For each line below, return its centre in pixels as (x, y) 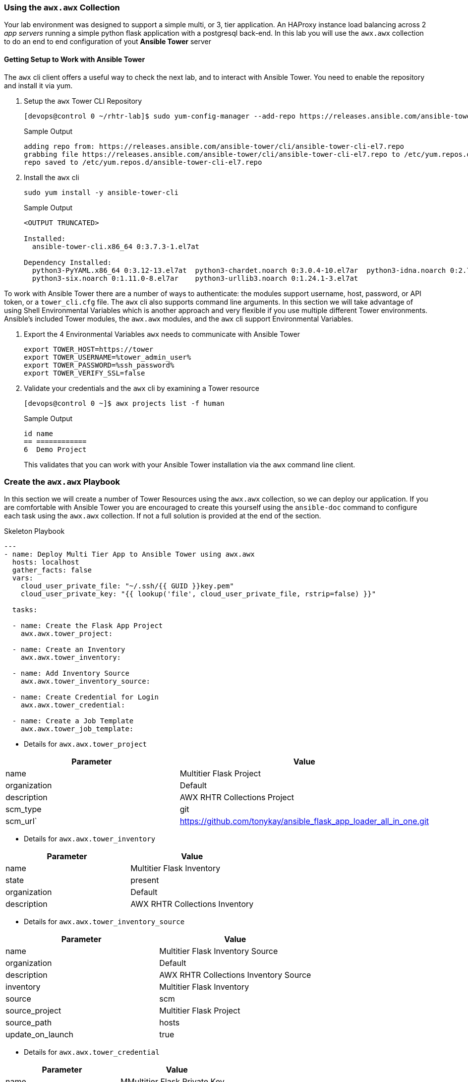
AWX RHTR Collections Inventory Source (235, 975)
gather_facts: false (52, 570)
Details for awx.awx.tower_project (86, 744)
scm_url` (21, 821)
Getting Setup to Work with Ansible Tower (75, 59)
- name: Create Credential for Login (85, 697)
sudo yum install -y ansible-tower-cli (101, 192)
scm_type (24, 809)
